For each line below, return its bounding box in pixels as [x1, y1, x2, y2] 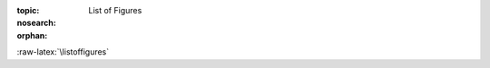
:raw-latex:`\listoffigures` [16, 47, 110, 57]
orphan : [16, 30, 48, 40]
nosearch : [16, 18, 56, 29]
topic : [16, 5, 40, 15]
